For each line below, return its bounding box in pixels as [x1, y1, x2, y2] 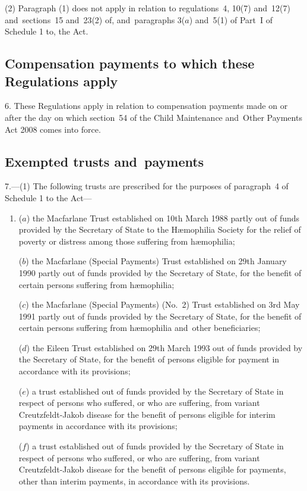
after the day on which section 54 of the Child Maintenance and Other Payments [5, 111, 302, 123]
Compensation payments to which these [5, 54, 255, 73]
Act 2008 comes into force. [5, 123, 101, 135]
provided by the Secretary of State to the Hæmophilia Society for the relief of [18, 223, 301, 236]
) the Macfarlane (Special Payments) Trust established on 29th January [26, 255, 287, 267]
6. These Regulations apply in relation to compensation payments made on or [5, 99, 288, 112]
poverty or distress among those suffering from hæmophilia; [18, 234, 235, 247]
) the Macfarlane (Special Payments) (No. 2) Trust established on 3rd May [26, 298, 300, 311]
